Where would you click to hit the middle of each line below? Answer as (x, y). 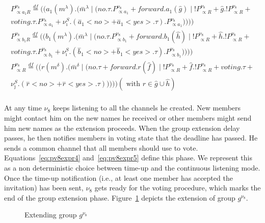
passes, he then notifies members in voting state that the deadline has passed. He (131, 138)
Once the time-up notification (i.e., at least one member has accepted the (118, 177)
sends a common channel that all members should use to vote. (101, 147)
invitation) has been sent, (44, 188)
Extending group (51, 215)
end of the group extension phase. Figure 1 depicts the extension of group (120, 197)
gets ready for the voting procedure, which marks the (178, 188)
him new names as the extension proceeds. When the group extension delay (122, 128)
